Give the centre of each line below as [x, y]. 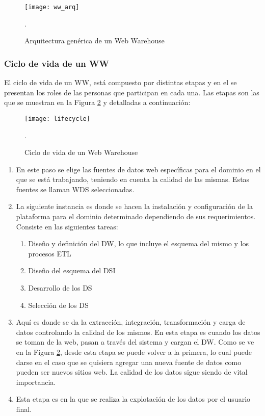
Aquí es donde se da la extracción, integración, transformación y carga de [131, 322]
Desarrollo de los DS [60, 288]
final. [24, 409]
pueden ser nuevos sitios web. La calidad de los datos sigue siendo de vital [132, 372]
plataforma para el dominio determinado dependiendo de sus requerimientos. [136, 216]
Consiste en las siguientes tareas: [67, 226]
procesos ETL [50, 253]
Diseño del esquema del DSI [72, 270]
